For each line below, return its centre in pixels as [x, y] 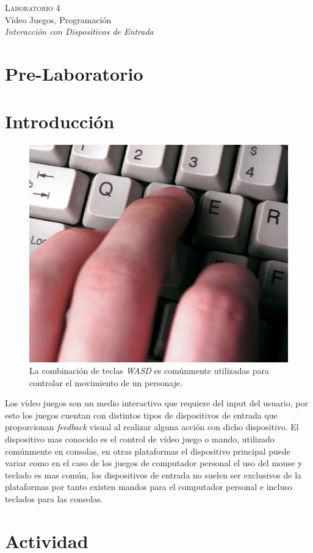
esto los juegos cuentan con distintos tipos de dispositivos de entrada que [141, 415]
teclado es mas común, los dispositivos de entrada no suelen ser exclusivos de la [153, 474]
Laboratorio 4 [33, 7]
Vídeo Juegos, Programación [58, 19]
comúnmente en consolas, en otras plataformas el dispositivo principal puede [148, 451]
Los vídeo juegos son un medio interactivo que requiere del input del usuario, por [156, 403]
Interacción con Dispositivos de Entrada [79, 31]
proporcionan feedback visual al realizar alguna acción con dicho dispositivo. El [152, 427]
